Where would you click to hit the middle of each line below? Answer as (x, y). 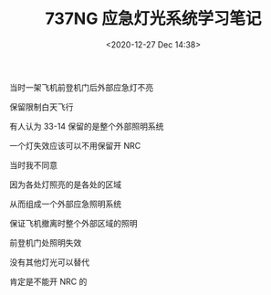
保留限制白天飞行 (42, 107)
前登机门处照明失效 (46, 242)
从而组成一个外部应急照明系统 (65, 204)
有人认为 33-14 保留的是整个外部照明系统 (87, 126)
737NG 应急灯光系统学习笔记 (153, 19)
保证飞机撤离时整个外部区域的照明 (73, 223)
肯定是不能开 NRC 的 (48, 281)
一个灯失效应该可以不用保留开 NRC (75, 145)
